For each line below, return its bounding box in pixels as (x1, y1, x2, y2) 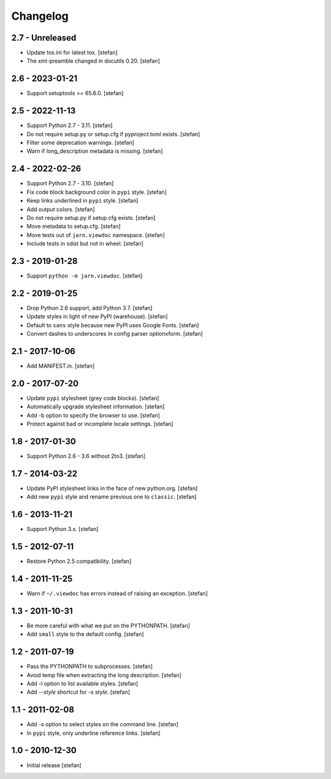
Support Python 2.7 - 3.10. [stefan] (26, 180, 114, 187)
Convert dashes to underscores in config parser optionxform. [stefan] (26, 330, 204, 338)
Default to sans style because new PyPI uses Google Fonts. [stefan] (26, 321, 199, 328)
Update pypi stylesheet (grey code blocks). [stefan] (26, 394, 159, 401)
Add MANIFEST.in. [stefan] (26, 362, 95, 370)
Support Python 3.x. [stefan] (26, 525, 99, 533)
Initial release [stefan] (26, 761, 82, 769)
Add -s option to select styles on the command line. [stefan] (26, 721, 179, 728)
